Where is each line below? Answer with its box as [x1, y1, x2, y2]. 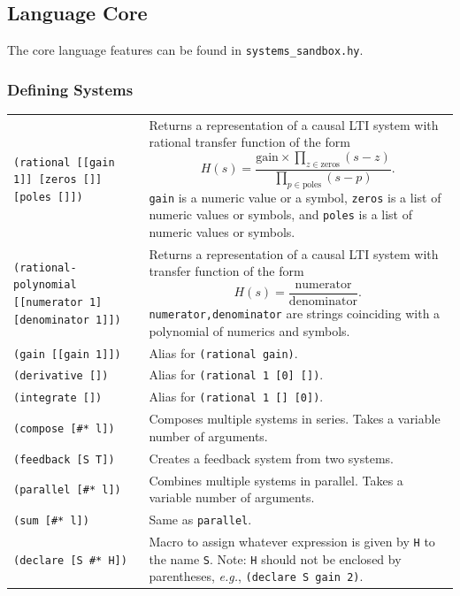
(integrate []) [13, 392, 103, 405]
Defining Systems [7, 78, 134, 100]
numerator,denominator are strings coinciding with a [149, 304, 441, 323]
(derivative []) [13, 370, 109, 383]
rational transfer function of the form [149, 133, 350, 151]
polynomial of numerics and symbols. [149, 321, 350, 340]
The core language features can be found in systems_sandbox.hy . [7, 41, 364, 59]
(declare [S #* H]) [13, 554, 127, 567]
